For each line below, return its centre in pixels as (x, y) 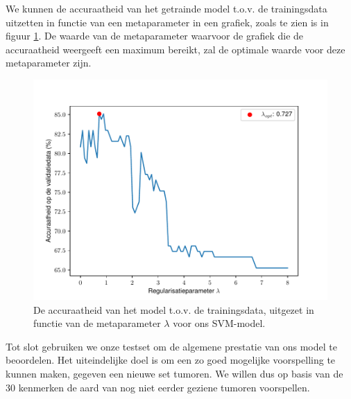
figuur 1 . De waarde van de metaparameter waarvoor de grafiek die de (155, 36)
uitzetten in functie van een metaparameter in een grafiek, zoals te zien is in (167, 22)
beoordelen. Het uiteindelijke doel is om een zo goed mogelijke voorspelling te (171, 360)
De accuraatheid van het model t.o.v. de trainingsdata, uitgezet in (174, 309)
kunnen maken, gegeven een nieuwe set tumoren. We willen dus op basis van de (174, 373)
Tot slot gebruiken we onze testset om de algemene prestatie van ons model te (171, 346)
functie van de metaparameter (97, 323)
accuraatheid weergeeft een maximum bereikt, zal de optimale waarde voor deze (175, 49)
